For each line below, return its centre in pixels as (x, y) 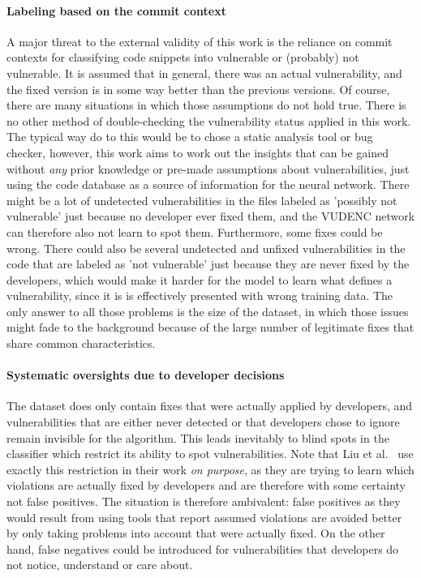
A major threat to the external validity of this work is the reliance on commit (200, 41)
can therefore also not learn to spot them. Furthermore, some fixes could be (195, 231)
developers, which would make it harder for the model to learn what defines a (200, 279)
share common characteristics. (81, 343)
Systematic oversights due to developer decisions (146, 375)
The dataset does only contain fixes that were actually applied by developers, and (210, 406)
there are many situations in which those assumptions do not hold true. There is (206, 105)
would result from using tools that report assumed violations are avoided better (204, 517)
